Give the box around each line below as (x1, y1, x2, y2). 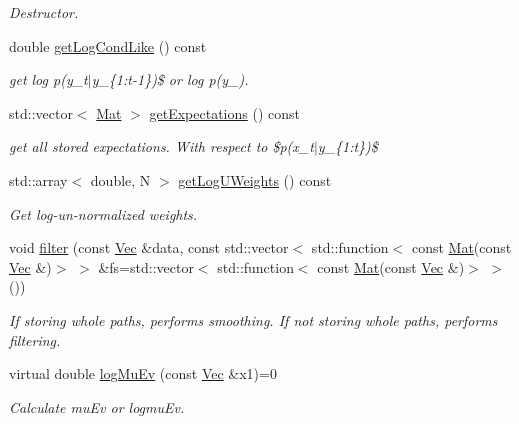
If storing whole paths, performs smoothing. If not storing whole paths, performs (9, 309, 498, 330)
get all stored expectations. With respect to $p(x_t (9, 136, 314, 157)
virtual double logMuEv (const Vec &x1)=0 (9, 363, 277, 384)
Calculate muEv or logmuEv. (9, 396, 185, 417)
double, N (90, 169, 151, 190)
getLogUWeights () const (178, 169, 332, 190)
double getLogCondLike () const (9, 35, 207, 56)
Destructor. (9, 2, 79, 22)
